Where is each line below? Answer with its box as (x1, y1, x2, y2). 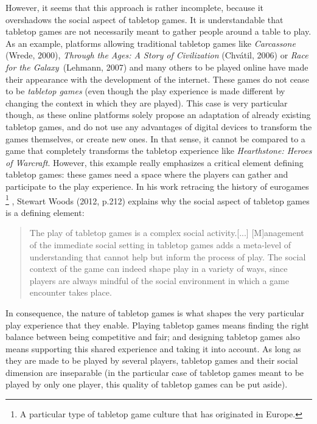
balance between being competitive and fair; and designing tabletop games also (5, 330, 301, 343)
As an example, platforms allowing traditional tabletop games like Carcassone (5, 36, 296, 49)
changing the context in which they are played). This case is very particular (5, 96, 288, 109)
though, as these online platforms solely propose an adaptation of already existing (5, 108, 311, 121)
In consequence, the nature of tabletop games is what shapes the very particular (5, 306, 304, 319)
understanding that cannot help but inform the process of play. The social (29, 250, 306, 263)
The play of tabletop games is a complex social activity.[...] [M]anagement (29, 226, 304, 239)
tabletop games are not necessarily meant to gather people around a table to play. (5, 25, 312, 38)
